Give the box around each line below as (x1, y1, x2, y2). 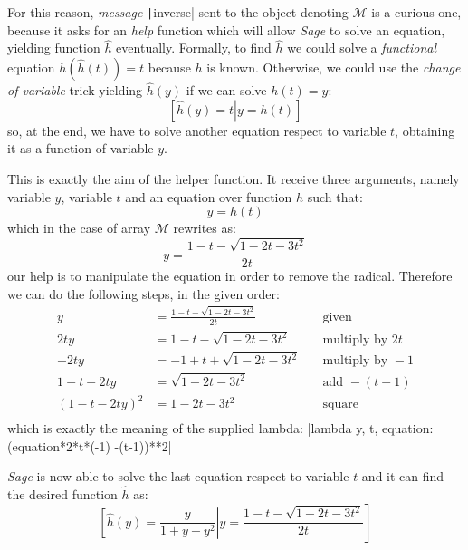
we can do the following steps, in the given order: (7, 284, 280, 303)
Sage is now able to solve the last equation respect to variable (7, 467, 349, 486)
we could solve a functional (287, 38, 437, 57)
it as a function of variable (7, 139, 154, 158)
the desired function (7, 485, 118, 504)
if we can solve (186, 81, 267, 100)
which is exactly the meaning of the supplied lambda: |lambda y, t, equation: (7, 419, 434, 438)
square (322, 398, 358, 411)
